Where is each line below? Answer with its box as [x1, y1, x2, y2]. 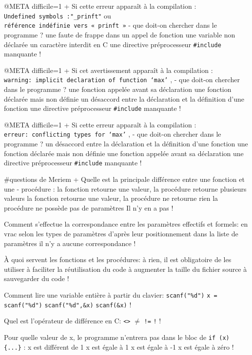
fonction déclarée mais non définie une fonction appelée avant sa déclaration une [4, 148, 244, 158]
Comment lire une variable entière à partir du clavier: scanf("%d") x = [4, 289, 217, 300]
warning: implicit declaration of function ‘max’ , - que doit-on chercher [4, 74, 240, 85]
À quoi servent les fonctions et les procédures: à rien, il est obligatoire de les [4, 254, 232, 265]
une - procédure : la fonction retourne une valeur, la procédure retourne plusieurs [4, 183, 247, 194]
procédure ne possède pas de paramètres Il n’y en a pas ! [4, 202, 174, 213]
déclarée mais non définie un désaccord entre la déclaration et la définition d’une [4, 93, 245, 104]
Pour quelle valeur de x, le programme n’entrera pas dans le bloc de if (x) [4, 332, 230, 342]
